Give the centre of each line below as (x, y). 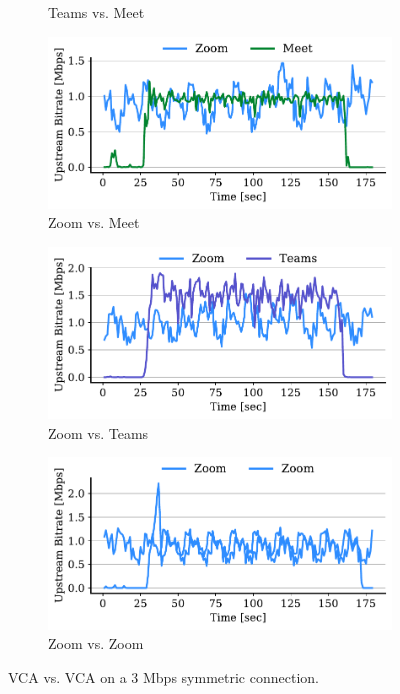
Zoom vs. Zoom (96, 643)
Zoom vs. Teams (98, 432)
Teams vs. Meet (96, 12)
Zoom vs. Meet (94, 222)
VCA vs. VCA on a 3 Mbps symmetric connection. (163, 676)
